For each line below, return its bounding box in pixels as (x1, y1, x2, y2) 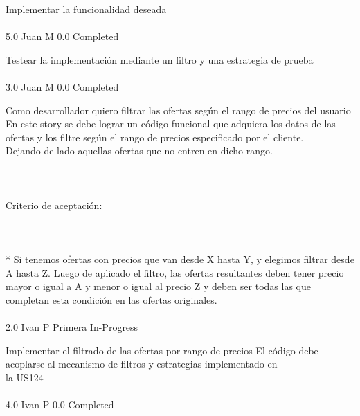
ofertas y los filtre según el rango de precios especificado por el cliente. (6, 129, 304, 144)
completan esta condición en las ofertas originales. (6, 292, 217, 307)
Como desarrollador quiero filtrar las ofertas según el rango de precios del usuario (6, 102, 351, 117)
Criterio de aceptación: (6, 197, 102, 212)
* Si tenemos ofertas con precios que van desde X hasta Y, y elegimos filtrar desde (6, 252, 354, 266)
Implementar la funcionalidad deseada (6, 2, 167, 16)
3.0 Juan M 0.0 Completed (6, 79, 119, 93)
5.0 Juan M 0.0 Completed (6, 29, 119, 44)
